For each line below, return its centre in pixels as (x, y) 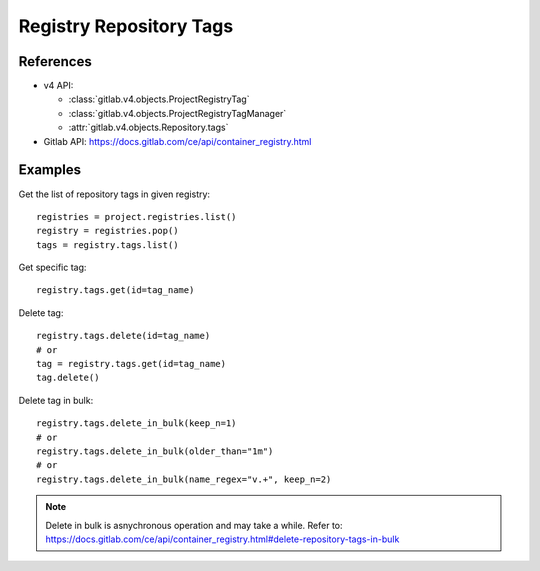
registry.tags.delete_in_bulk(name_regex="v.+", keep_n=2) (184, 479)
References (55, 61)
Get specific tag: (52, 267)
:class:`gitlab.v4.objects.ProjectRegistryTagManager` (177, 113)
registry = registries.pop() (107, 231)
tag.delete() (68, 378)
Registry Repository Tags (126, 26)
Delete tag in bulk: (56, 400)
